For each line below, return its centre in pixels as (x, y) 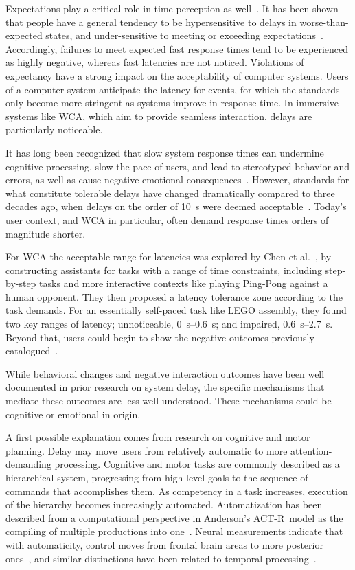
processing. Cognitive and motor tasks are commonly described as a (197, 464)
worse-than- (324, 22)
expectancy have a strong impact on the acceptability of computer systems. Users (177, 75)
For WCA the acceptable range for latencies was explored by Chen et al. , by (169, 256)
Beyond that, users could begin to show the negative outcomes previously (160, 337)
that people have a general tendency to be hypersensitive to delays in (151, 22)
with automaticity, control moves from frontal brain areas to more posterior (164, 544)
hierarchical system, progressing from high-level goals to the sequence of (157, 477)
